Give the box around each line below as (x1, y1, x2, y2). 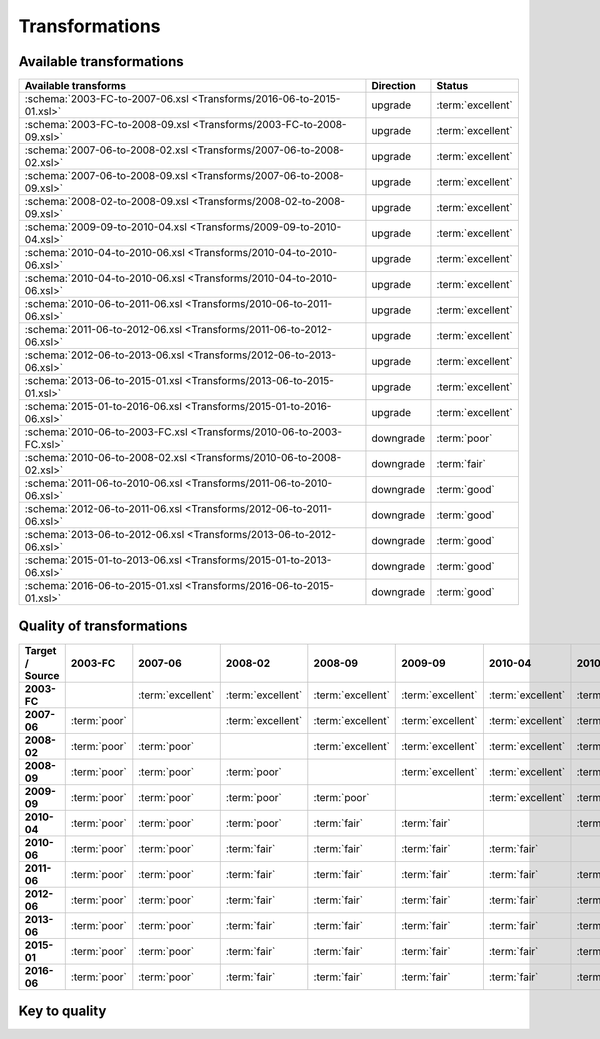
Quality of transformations (18, 618, 188, 635)
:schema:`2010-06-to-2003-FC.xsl (24, 425, 189, 439)
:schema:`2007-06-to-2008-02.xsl (24, 143, 189, 157)
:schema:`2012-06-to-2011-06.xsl (24, 502, 183, 516)
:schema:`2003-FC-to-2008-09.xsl (24, 118, 190, 132)
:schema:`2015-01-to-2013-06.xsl (24, 553, 182, 567)
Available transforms (24, 79, 127, 93)
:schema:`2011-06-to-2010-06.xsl (24, 476, 183, 490)
